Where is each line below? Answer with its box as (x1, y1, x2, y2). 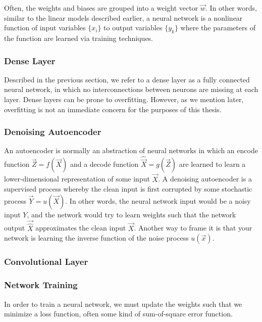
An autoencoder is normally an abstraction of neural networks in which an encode (4, 145, 258, 156)
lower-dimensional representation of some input (4, 173, 150, 184)
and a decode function (70, 159, 139, 169)
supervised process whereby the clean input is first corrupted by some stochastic (4, 183, 252, 194)
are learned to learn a (179, 159, 246, 169)
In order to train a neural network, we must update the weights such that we (4, 298, 242, 309)
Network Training (4, 279, 78, 291)
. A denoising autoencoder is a (158, 173, 252, 184)
